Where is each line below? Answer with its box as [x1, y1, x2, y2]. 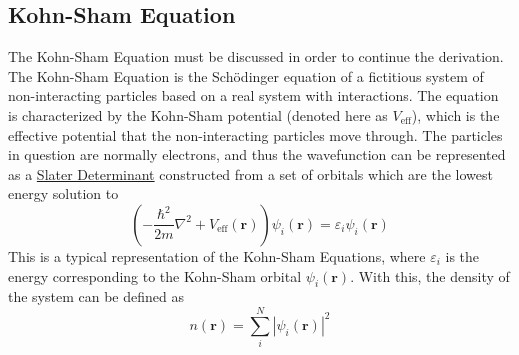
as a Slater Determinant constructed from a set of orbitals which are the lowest [8, 163, 493, 184]
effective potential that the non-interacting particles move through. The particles [8, 124, 503, 145]
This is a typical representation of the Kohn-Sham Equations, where [8, 245, 426, 266]
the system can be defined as [8, 286, 184, 307]
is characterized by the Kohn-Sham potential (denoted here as [8, 104, 388, 125]
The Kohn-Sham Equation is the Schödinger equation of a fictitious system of [8, 65, 484, 86]
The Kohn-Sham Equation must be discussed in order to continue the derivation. [8, 46, 504, 67]
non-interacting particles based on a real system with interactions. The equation [8, 85, 499, 106]
